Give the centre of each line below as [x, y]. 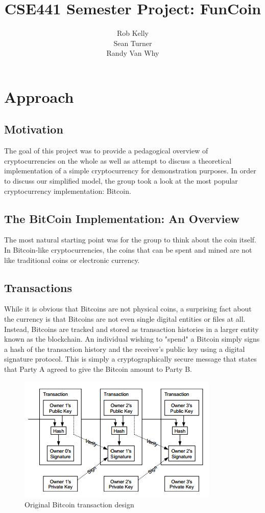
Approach [39, 96]
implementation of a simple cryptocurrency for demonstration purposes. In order [130, 171]
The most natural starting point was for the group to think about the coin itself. [130, 240]
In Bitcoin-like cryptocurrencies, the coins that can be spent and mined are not [128, 250]
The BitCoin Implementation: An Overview [122, 218]
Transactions [38, 287]
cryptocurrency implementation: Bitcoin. [68, 191]
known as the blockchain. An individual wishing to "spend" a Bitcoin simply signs [132, 339]
